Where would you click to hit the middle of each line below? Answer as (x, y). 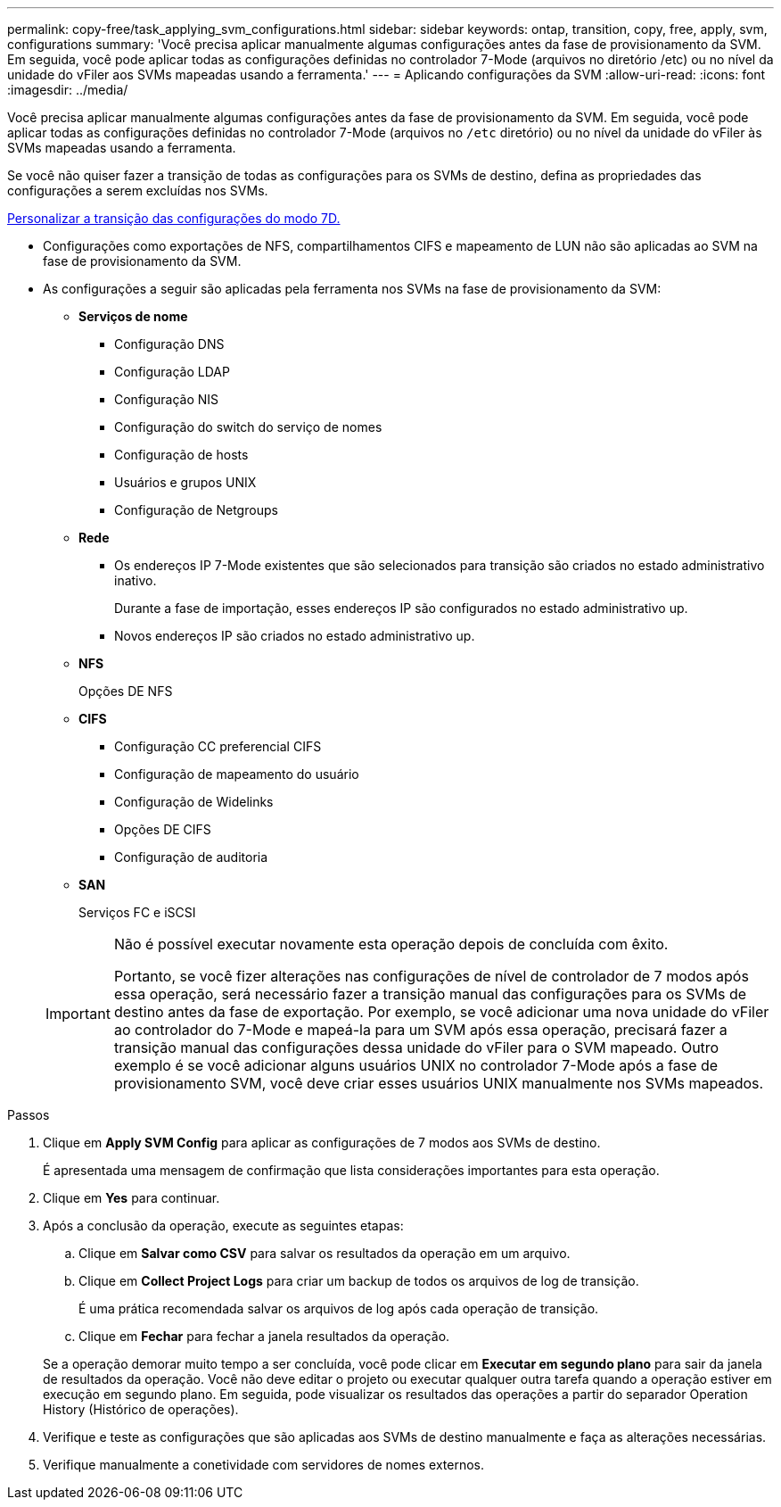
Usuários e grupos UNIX (185, 482)
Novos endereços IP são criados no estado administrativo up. (295, 636)
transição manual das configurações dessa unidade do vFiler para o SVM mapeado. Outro (416, 1047)
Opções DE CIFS (163, 829)
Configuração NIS (167, 399)
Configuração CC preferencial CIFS (218, 746)
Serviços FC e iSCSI (137, 912)
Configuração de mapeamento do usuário (237, 774)
